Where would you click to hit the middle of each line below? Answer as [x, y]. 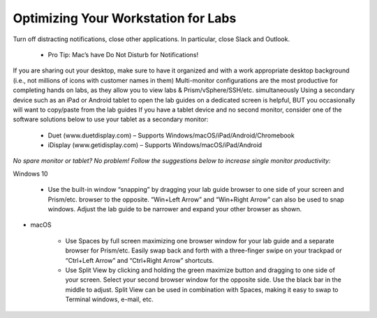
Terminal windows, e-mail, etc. [109, 299]
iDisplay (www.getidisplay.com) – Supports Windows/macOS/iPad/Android [155, 145]
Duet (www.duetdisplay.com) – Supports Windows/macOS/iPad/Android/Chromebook [171, 135]
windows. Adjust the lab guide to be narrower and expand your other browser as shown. [175, 209]
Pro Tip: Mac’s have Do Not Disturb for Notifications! [123, 54]
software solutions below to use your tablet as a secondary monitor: [111, 119]
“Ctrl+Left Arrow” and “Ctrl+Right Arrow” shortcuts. [140, 260]
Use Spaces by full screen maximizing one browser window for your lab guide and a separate [200, 241]
